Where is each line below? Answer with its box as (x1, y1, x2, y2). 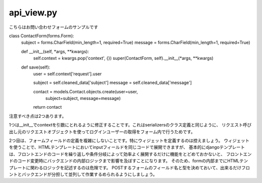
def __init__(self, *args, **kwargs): (21, 48, 89, 54)
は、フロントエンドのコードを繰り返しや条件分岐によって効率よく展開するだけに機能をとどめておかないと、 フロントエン (9, 151, 252, 157)
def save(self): (21, 64, 50, 70)
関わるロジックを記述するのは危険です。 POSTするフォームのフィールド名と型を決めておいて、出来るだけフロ (30, 165, 250, 170)
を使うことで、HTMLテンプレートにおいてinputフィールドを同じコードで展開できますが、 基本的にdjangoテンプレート (9, 144, 245, 150)
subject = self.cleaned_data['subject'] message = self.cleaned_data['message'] (33, 80, 192, 85)
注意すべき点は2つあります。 (9, 113, 66, 119)
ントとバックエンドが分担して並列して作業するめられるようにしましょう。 (9, 171, 158, 177)
